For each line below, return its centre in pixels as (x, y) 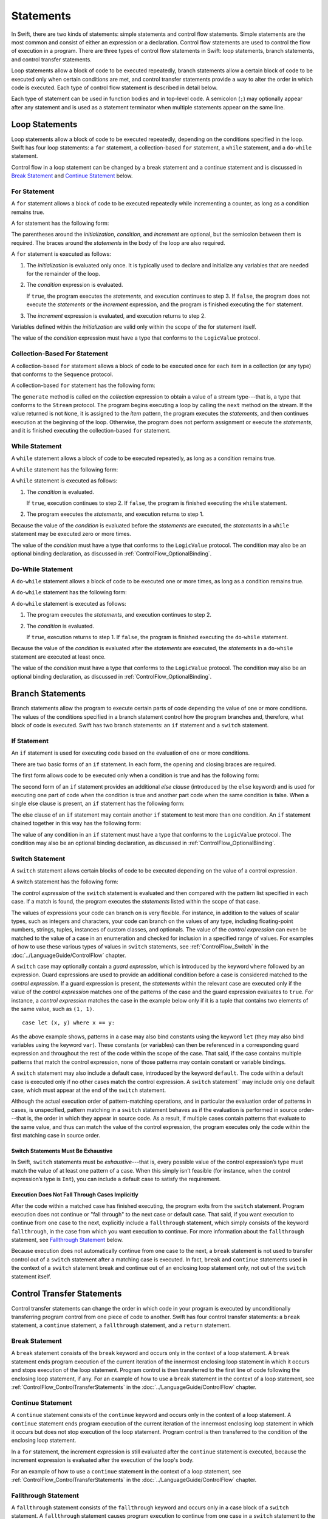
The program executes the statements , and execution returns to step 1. (115, 514)
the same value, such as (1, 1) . (53, 1009)
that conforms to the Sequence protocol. (62, 374)
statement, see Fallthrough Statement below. (67, 1240)
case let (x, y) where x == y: (69, 1023)
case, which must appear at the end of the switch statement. (89, 1090)
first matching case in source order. (56, 1135)
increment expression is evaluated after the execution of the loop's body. (102, 1460)
